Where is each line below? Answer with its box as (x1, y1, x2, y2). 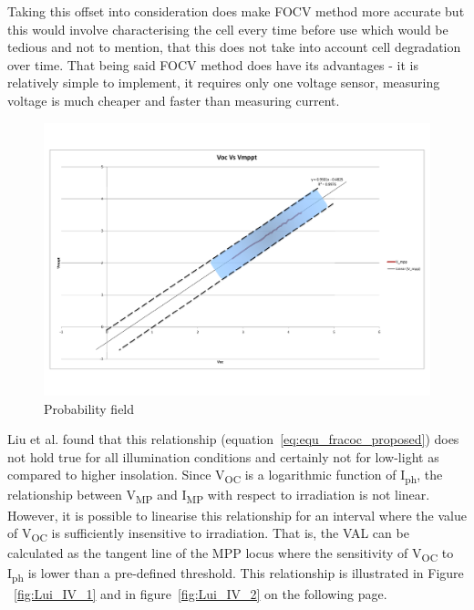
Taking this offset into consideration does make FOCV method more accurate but (7, 2, 465, 20)
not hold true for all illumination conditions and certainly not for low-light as (7, 447, 439, 466)
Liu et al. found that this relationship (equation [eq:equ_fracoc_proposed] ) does (7, 429, 459, 449)
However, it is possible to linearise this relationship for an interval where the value (7, 505, 467, 524)
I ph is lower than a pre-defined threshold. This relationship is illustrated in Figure (7, 563, 464, 585)
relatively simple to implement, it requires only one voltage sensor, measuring (7, 73, 440, 92)
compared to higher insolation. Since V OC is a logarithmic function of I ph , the (7, 465, 443, 487)
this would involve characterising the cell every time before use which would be (7, 19, 448, 38)
